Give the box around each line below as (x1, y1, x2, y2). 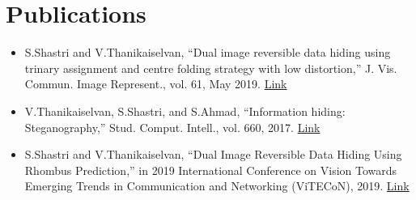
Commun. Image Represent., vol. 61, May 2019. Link (24, 75, 287, 92)
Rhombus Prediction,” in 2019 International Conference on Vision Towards (24, 161, 397, 178)
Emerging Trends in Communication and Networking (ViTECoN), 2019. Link (24, 177, 410, 194)
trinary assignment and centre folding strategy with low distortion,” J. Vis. (24, 59, 397, 76)
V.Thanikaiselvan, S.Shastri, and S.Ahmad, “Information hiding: (24, 102, 346, 119)
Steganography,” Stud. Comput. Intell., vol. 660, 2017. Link (24, 118, 320, 135)
